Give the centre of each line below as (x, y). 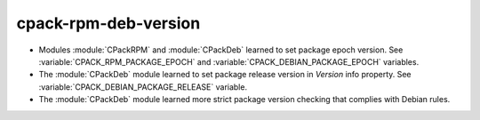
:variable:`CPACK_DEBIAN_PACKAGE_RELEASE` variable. (143, 87)
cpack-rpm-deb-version (108, 23)
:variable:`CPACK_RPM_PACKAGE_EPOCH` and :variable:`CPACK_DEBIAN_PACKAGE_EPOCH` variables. (229, 61)
